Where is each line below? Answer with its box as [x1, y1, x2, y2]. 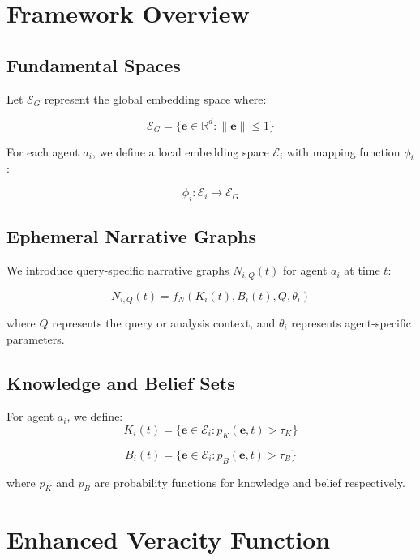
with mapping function [286, 143, 401, 160]
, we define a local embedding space [92, 143, 269, 160]
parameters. [6, 330, 65, 347]
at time [344, 262, 380, 279]
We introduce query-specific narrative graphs [6, 262, 229, 279]
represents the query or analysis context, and [52, 314, 276, 331]
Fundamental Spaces [6, 52, 181, 77]
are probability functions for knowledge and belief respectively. [94, 473, 405, 490]
